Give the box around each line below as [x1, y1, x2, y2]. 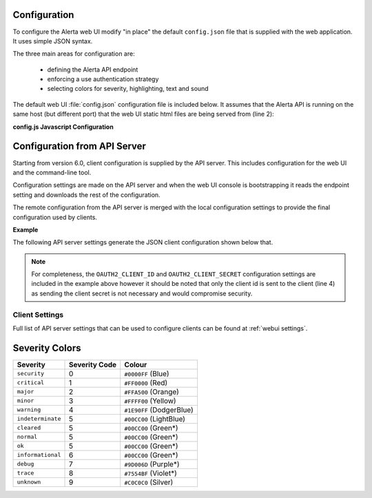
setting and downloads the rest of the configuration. [12, 190, 161, 199]
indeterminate [17, 415, 61, 423]
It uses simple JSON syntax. [12, 37, 93, 45]
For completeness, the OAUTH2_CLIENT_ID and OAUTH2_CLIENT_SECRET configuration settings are [31, 270, 316, 278]
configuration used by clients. [12, 213, 98, 221]
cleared [17, 424, 41, 432]
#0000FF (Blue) [124, 369, 169, 378]
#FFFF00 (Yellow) [124, 396, 176, 406]
